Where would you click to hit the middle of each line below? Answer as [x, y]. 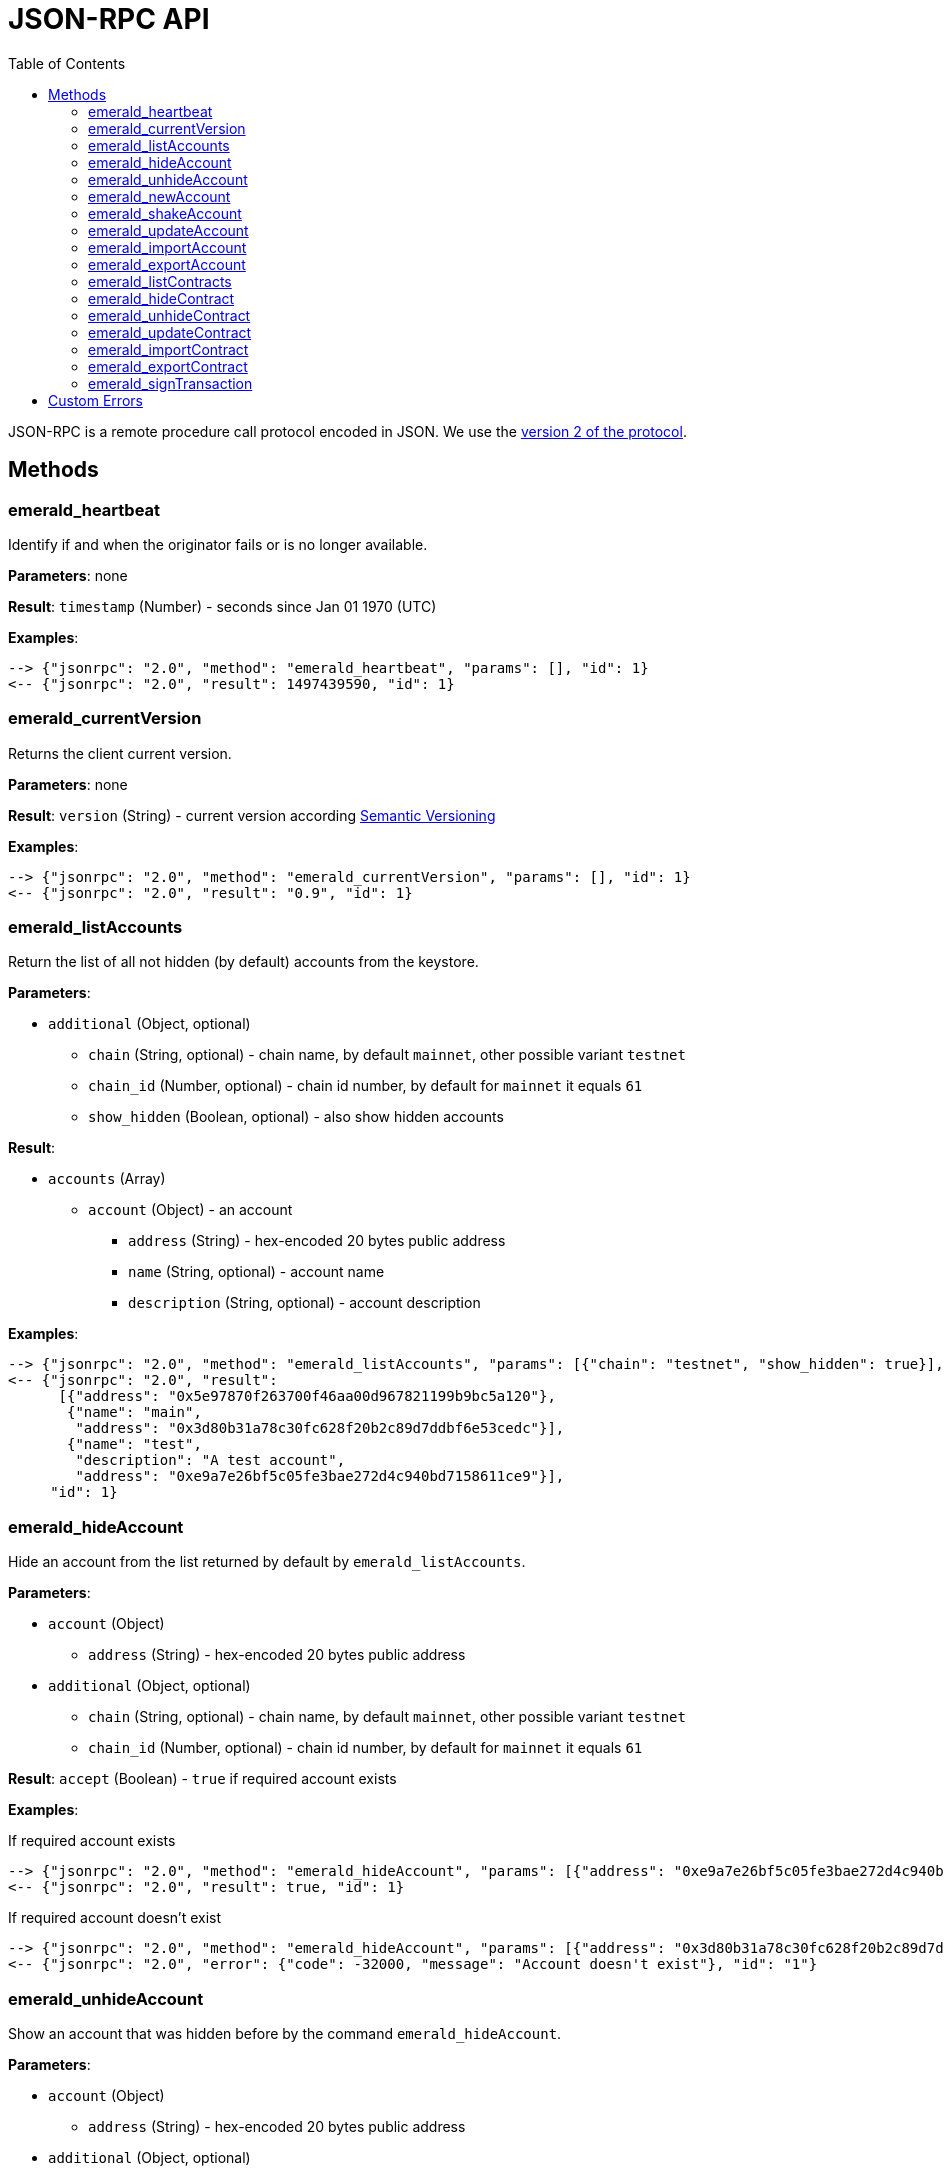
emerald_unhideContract [169, 315]
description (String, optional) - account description [304, 1303]
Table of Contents [67, 63]
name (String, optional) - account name [256, 1272]
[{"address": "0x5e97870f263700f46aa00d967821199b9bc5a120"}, [307, 1396]
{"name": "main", [134, 1412]
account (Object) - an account [190, 1210]
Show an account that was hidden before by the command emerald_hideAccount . [285, 2033]
